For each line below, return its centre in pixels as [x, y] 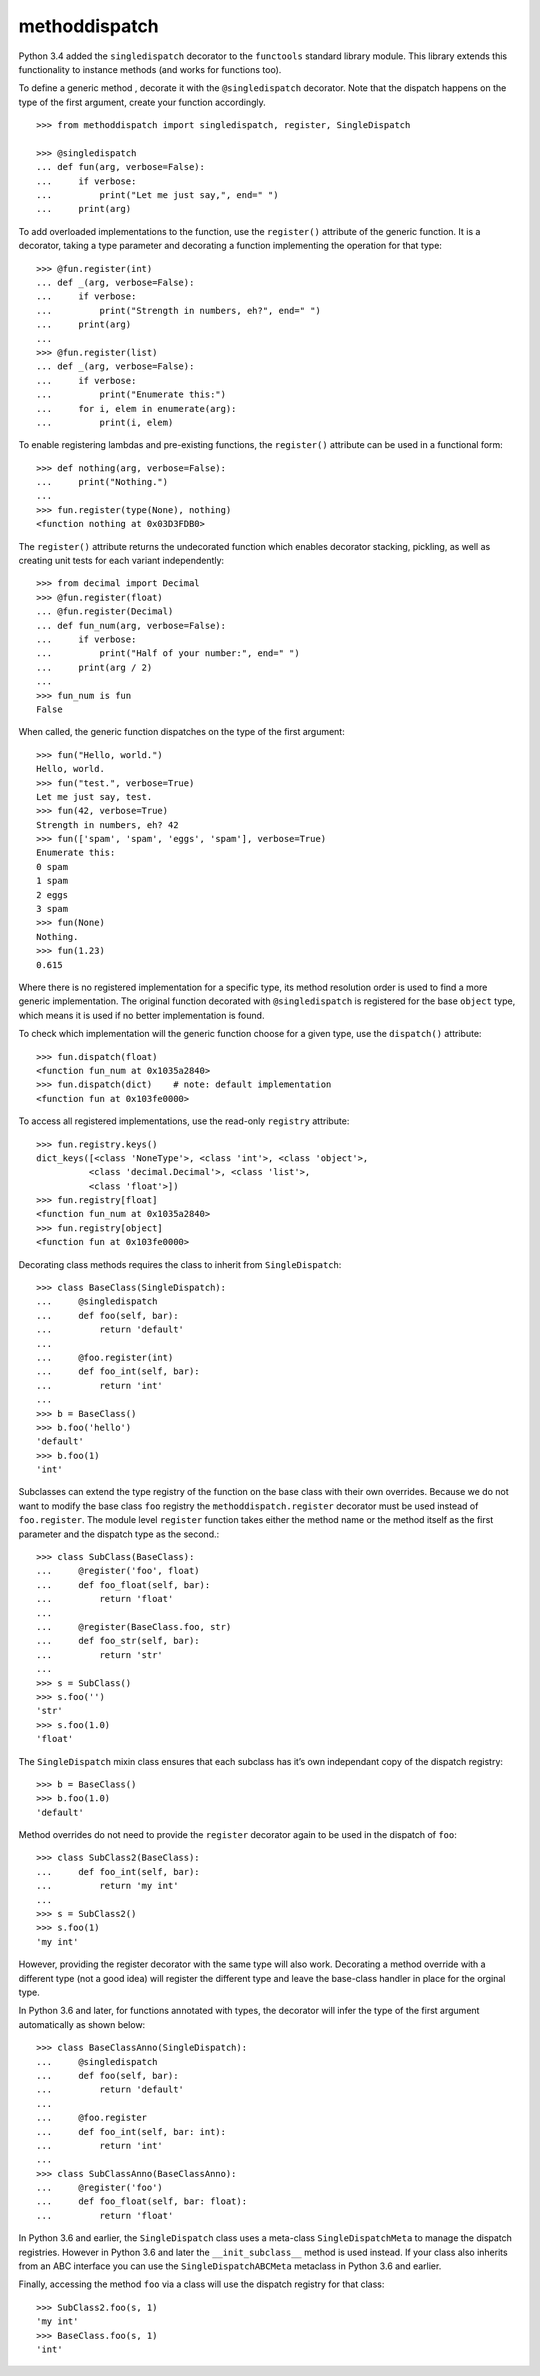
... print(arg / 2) [94, 667]
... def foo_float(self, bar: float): [142, 2201]
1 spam [52, 881]
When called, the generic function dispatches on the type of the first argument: [181, 732]
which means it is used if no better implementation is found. [141, 1015]
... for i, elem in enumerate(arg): [136, 408]
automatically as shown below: [82, 2024]
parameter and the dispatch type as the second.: [119, 1534]
